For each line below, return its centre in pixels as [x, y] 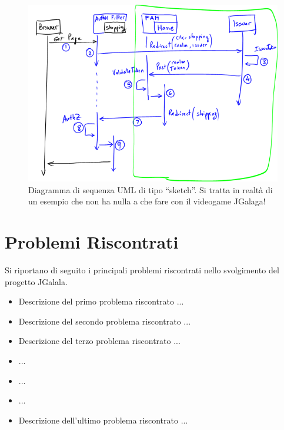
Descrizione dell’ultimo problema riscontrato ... [103, 420]
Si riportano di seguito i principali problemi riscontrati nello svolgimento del [142, 270]
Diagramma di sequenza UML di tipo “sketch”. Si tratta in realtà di [151, 189]
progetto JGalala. [36, 281]
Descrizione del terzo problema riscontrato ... [99, 341]
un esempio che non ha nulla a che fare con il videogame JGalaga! [147, 201]
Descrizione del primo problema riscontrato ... [101, 301]
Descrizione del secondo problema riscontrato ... [105, 321]
